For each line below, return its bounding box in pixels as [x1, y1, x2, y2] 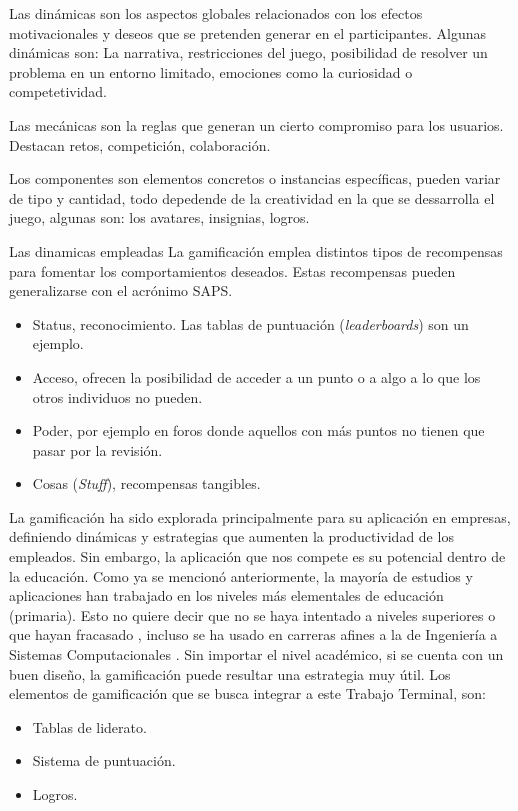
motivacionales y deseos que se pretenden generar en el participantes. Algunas [9, 22, 486, 43]
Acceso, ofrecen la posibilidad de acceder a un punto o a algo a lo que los [32, 366, 481, 387]
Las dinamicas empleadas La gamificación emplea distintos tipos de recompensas [9, 240, 503, 261]
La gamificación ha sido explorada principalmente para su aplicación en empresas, [9, 506, 511, 527]
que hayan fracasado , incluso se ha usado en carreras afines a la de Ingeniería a [9, 624, 498, 645]
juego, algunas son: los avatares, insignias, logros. [9, 207, 310, 228]
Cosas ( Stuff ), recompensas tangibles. [32, 473, 261, 494]
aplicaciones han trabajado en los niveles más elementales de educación [9, 585, 444, 606]
